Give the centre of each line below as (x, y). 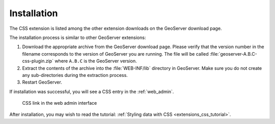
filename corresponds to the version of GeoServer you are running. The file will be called (115, 54)
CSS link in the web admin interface (60, 103)
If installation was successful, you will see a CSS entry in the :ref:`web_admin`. (92, 92)
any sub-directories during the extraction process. (75, 75)
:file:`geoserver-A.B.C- (233, 54)
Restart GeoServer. (42, 82)
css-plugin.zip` (38, 61)
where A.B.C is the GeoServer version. (95, 61)
